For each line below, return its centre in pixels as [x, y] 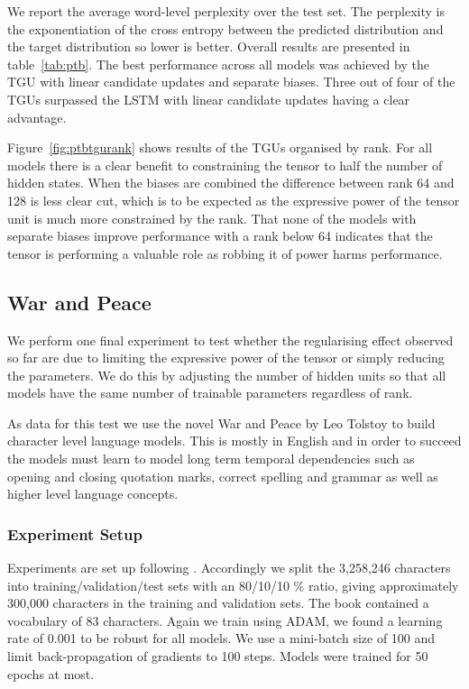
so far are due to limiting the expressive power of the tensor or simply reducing [226, 358]
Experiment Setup [75, 533]
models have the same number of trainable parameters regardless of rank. [210, 393]
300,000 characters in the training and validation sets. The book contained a [218, 603]
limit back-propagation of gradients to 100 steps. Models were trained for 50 [218, 656]
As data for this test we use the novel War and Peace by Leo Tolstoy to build [221, 423]
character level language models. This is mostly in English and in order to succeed [234, 441]
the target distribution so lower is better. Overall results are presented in [209, 46]
